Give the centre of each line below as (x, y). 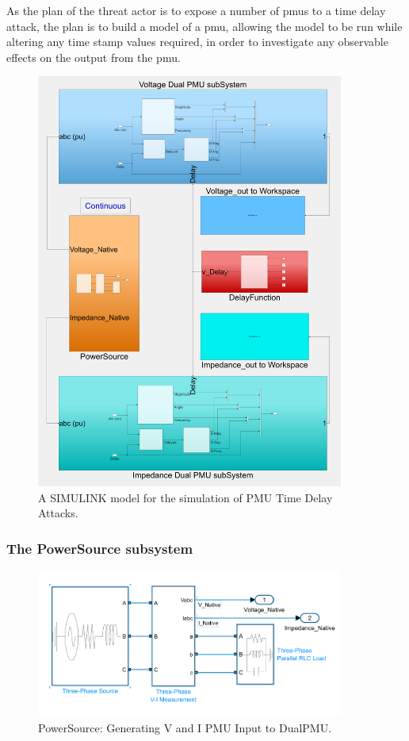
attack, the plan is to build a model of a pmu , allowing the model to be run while (204, 26)
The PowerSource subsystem (100, 548)
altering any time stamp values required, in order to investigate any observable (197, 42)
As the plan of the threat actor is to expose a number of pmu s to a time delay (196, 10)
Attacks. (58, 513)
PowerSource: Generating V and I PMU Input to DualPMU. (185, 727)
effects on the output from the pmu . (94, 57)
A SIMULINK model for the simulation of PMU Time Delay (185, 497)
